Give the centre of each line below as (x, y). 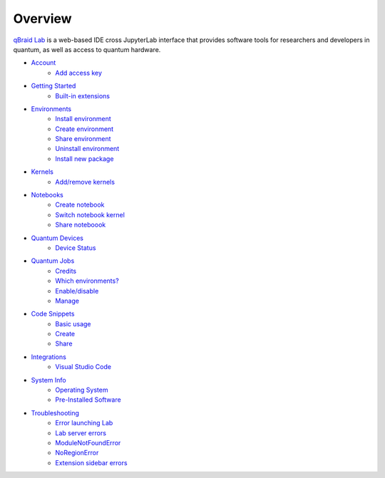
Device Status (76, 248)
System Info (49, 380)
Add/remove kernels (85, 182)
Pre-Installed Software (88, 400)
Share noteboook (81, 225)
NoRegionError (77, 453)
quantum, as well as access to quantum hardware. (87, 49)
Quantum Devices (57, 238)
